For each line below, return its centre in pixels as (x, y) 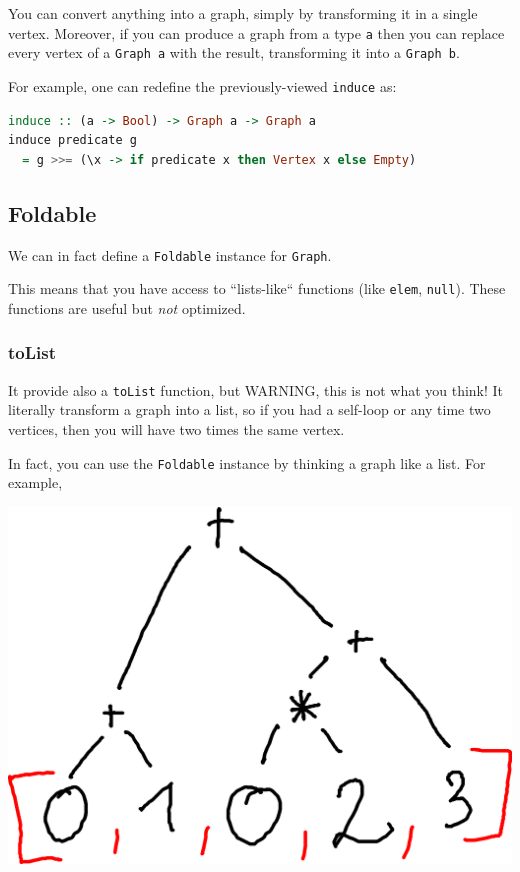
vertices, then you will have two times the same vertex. (176, 428)
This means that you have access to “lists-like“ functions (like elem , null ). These (257, 288)
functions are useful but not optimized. (127, 307)
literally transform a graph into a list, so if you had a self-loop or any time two (249, 409)
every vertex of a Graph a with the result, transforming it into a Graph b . (234, 52)
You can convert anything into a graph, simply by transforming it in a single (243, 13)
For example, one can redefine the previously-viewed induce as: (202, 85)
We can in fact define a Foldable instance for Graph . (170, 254)
